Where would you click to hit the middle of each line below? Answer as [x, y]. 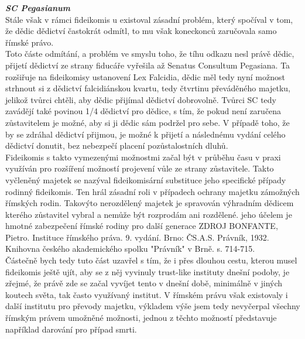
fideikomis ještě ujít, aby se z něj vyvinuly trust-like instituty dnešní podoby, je [148, 271]
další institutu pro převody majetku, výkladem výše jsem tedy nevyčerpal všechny [153, 306]
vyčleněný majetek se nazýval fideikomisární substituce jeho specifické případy [146, 179]
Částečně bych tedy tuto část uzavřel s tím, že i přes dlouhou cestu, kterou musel [151, 260]
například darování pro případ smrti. [71, 329]
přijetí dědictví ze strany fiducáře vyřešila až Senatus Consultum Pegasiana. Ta [148, 65]
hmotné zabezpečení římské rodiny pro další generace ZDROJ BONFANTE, [142, 226]
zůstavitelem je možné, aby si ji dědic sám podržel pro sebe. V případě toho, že [148, 122]
